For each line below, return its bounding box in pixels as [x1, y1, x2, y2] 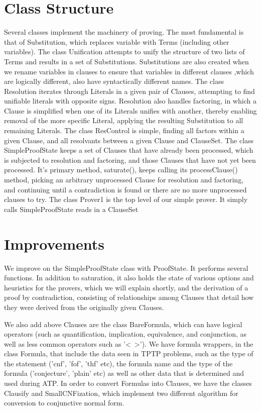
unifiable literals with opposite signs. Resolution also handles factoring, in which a [4, 95, 256, 106]
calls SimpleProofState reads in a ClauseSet [4, 203, 139, 214]
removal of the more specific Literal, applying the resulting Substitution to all [4, 115, 243, 126]
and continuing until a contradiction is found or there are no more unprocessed [4, 184, 247, 194]
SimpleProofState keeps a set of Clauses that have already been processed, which [4, 145, 253, 155]
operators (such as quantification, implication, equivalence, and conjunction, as [4, 329, 247, 339]
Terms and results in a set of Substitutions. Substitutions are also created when [4, 56, 249, 66]
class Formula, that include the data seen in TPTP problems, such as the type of [4, 348, 253, 359]
